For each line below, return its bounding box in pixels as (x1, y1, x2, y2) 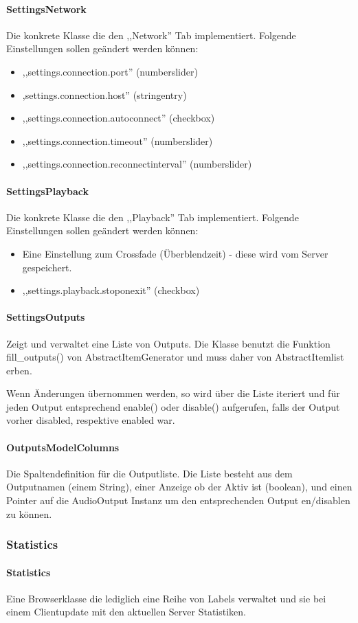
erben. (6, 363, 32, 377)
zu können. (6, 506, 52, 521)
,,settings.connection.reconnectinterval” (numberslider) (22, 157, 252, 171)
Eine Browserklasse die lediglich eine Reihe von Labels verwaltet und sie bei (6, 591, 326, 605)
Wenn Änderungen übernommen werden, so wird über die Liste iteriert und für (6, 386, 340, 400)
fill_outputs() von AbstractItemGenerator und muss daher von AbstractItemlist (6, 350, 344, 364)
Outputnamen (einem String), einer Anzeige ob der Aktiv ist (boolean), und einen (6, 479, 353, 494)
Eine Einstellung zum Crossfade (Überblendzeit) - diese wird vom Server (22, 246, 328, 260)
